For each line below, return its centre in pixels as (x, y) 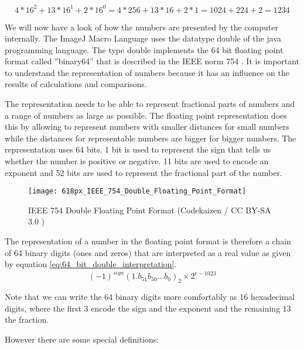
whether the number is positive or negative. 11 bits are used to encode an (137, 161)
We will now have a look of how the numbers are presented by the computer (141, 27)
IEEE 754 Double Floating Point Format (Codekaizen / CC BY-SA (150, 210)
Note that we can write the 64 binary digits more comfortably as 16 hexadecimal (150, 297)
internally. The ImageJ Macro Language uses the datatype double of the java (143, 38)
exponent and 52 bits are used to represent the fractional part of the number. (144, 172)
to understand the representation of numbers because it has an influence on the (147, 72)
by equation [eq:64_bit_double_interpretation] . (91, 264)
